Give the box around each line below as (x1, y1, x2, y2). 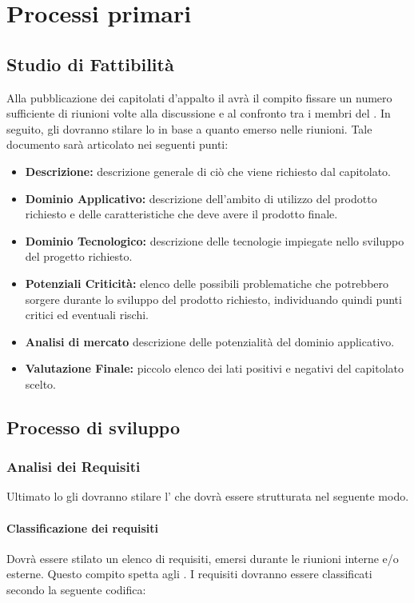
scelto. (25, 375, 56, 392)
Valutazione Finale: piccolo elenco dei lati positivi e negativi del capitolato (25, 360, 404, 377)
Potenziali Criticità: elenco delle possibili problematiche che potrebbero (25, 274, 389, 291)
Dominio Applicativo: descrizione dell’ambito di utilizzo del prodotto (25, 190, 377, 206)
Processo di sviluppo (6, 414, 181, 439)
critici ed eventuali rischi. (25, 306, 149, 323)
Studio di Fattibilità (6, 51, 174, 76)
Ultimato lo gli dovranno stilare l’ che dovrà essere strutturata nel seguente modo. (6, 488, 409, 505)
